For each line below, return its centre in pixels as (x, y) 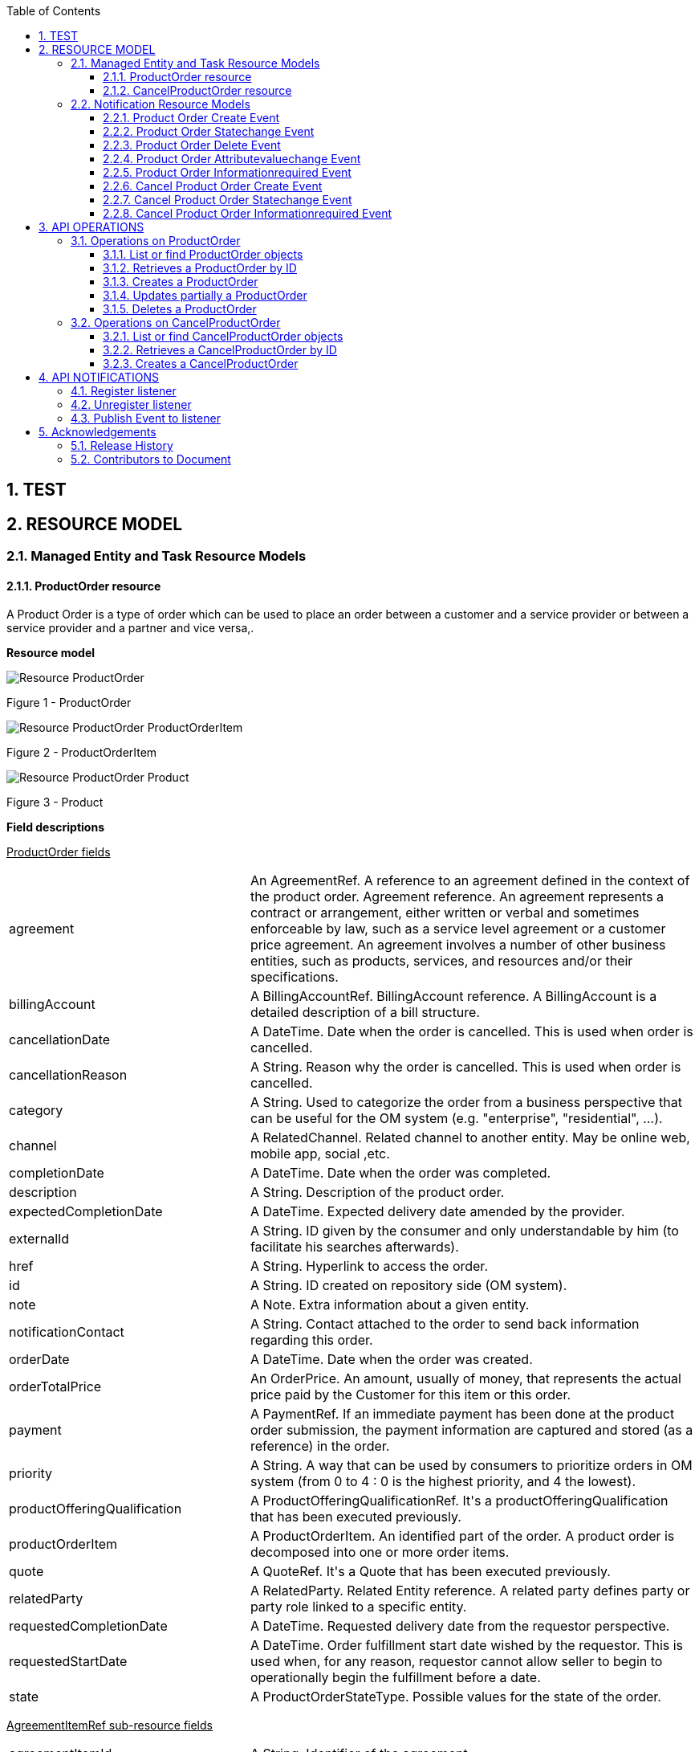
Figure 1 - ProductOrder (69, 703)
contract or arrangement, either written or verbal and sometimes (445, 913)
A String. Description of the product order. (377, 1193)
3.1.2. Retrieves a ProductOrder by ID (200, 268)
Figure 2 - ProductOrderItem (82, 753)
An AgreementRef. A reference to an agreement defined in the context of (470, 881)
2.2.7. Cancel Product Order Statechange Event (228, 200)
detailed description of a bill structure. (365, 1013)
